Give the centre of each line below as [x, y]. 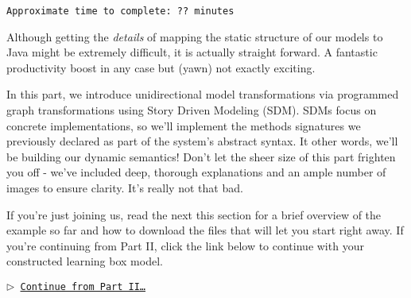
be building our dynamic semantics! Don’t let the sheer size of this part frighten [201, 156]
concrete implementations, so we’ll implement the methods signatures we [184, 125]
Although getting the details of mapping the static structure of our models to [195, 36]
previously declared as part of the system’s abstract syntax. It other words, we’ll [202, 141]
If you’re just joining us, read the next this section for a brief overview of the [194, 214]
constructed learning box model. [85, 261]
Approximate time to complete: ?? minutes [120, 11]
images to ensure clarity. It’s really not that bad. [125, 188]
